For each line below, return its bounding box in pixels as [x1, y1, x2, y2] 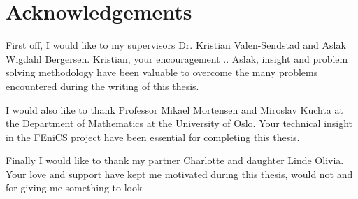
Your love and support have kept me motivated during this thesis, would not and [6, 166, 353, 181]
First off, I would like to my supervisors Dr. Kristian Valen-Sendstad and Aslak [6, 38, 346, 52]
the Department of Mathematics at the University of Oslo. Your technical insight [6, 116, 353, 131]
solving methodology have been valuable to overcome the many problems [6, 65, 318, 80]
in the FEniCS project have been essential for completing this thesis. [6, 129, 300, 144]
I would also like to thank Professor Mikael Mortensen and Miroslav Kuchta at [6, 102, 343, 117]
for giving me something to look [6, 180, 143, 195]
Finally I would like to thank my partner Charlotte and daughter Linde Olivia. [6, 153, 344, 168]
